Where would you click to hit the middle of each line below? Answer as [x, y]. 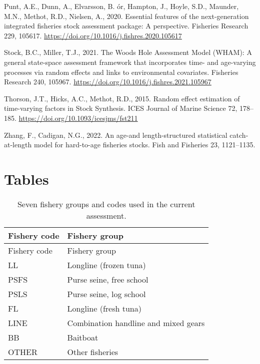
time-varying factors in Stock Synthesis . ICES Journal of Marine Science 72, [121, 108]
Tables [26, 179]
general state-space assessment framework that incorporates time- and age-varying [130, 62]
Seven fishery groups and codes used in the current [106, 204]
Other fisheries [93, 352]
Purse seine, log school [106, 294]
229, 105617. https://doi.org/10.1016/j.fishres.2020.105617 [93, 35]
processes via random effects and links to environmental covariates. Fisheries [121, 72]
